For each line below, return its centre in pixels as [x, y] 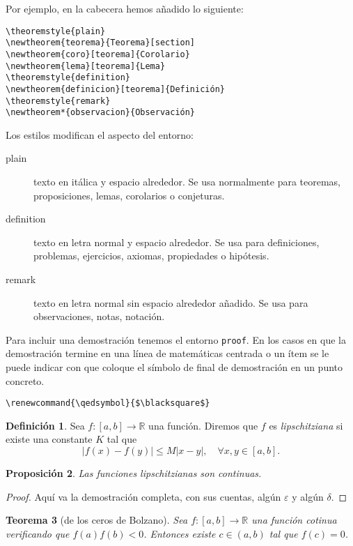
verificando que [38, 533]
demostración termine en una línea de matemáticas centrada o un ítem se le [167, 353]
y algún [308, 496]
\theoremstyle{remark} [58, 101]
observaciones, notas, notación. [99, 316]
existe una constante [49, 439]
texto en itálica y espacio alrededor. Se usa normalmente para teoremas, [187, 182]
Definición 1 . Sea [45, 425]
